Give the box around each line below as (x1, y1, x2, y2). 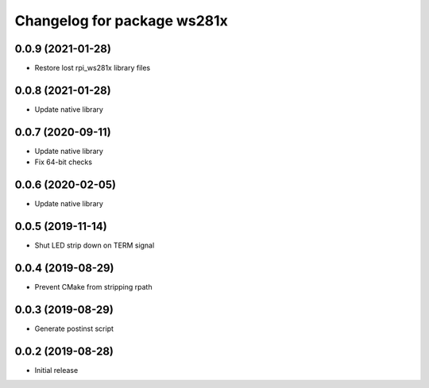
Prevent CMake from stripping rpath (34, 282, 153, 291)
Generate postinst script (34, 324, 114, 333)
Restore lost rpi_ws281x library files (34, 63, 151, 73)
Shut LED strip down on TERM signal (34, 240, 155, 250)
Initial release (34, 365, 79, 375)
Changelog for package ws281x (14, 12, 228, 29)
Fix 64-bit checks (34, 157, 93, 167)
